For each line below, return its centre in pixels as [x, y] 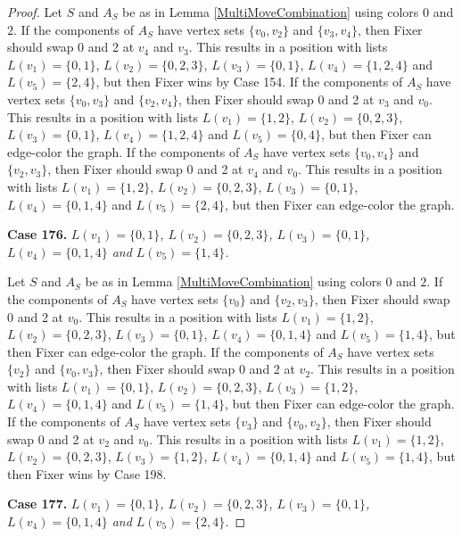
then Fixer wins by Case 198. [87, 473]
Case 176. [37, 234]
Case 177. [37, 504]
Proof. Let [35, 12]
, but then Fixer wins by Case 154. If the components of [249, 82]
